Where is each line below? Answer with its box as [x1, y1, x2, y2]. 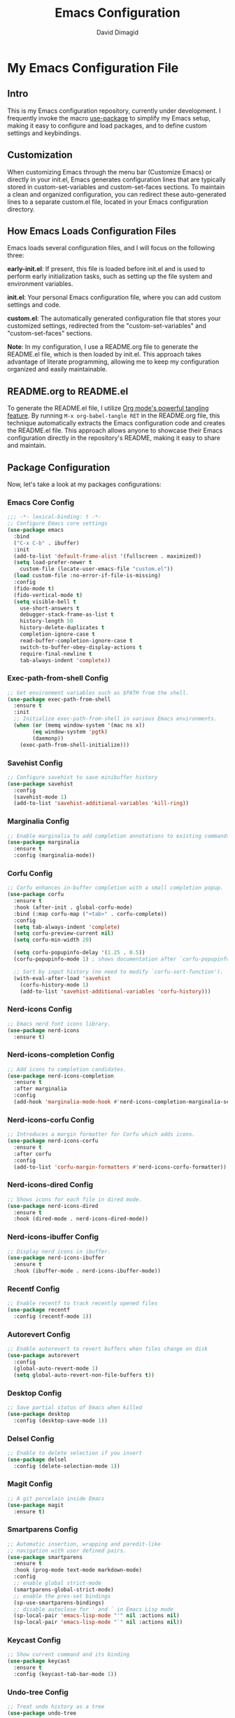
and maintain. [7, 441, 47, 450]
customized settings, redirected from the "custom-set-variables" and [7, 322, 206, 330]
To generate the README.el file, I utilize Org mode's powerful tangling [7, 404, 209, 413]
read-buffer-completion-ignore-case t [20, 637, 133, 644]
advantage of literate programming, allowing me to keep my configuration [7, 357, 220, 366]
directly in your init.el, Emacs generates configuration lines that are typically [7, 175, 226, 184]
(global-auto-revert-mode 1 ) [13, 1365, 99, 1372]
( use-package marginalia [7, 839, 80, 846]
